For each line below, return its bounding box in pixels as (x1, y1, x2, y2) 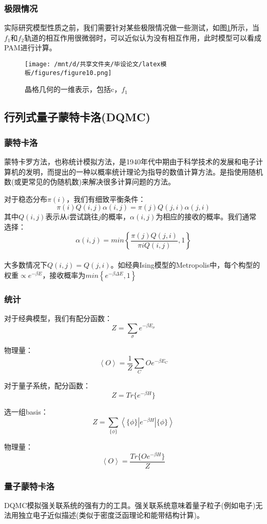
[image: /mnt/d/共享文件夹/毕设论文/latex (25, 61, 161, 68)
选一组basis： (4, 406, 48, 417)
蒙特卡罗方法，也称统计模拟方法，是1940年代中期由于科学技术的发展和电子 (4, 156, 256, 166)
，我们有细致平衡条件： (66, 193, 146, 204)
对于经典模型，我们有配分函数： (4, 312, 112, 323)
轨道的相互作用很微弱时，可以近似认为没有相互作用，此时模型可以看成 (24, 32, 262, 43)
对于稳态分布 (4, 193, 47, 204)
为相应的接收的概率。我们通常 (156, 211, 257, 222)
